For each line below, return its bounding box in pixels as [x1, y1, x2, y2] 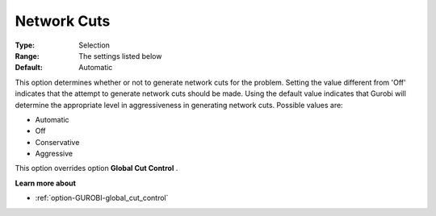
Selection [78, 40, 111, 50]
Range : [15, 51, 40, 60]
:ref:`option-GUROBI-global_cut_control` [35, 193, 169, 203]
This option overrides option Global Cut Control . [15, 164, 178, 173]
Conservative [35, 137, 80, 147]
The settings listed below [78, 51, 162, 60]
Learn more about [15, 178, 77, 188]
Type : [15, 40, 36, 50]
